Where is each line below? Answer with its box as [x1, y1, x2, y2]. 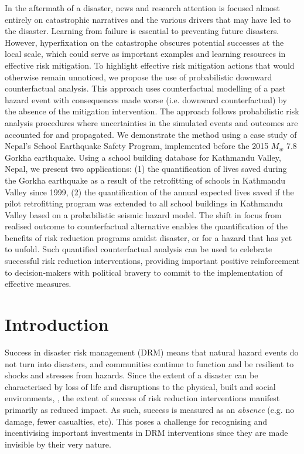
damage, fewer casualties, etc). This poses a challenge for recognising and [5, 415, 268, 427]
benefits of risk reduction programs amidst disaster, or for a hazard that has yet [5, 231, 292, 243]
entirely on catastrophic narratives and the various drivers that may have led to [5, 13, 291, 25]
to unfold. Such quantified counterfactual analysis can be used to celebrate [5, 243, 272, 255]
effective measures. [5, 277, 71, 290]
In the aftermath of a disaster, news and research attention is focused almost [5, 2, 281, 13]
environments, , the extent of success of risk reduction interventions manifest [5, 392, 280, 404]
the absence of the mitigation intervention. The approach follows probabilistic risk [5, 105, 299, 117]
